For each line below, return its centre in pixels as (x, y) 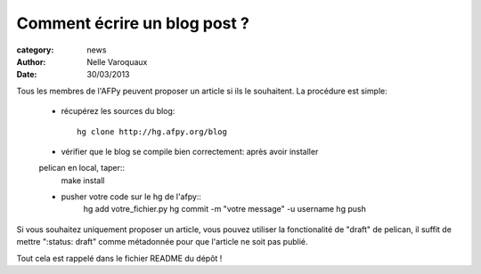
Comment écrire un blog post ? (133, 23)
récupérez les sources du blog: (118, 111)
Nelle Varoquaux (117, 61)
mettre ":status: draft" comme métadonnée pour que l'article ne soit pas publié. (162, 242)
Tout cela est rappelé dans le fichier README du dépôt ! (119, 258)
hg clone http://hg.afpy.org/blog (152, 132)
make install (83, 180)
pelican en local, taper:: (82, 168)
